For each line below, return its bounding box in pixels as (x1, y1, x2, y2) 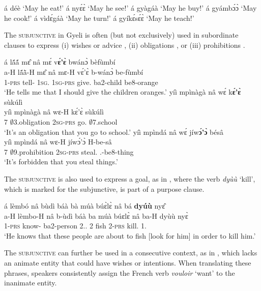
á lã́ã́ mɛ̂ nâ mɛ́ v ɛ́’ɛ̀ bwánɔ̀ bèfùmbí (4, 56, 115, 67)
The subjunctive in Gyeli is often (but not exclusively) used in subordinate (4, 30, 239, 40)
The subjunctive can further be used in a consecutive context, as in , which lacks (4, 247, 257, 258)
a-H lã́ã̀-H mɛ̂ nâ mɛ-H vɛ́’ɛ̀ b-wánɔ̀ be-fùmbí (4, 66, 143, 77)
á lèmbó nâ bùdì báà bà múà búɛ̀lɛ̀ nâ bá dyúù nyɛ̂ (4, 200, 165, 211)
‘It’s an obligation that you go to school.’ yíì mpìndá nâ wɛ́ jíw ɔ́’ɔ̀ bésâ (4, 126, 224, 137)
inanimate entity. (4, 277, 57, 288)
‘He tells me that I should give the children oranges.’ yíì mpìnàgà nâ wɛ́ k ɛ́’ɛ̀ (4, 86, 241, 97)
